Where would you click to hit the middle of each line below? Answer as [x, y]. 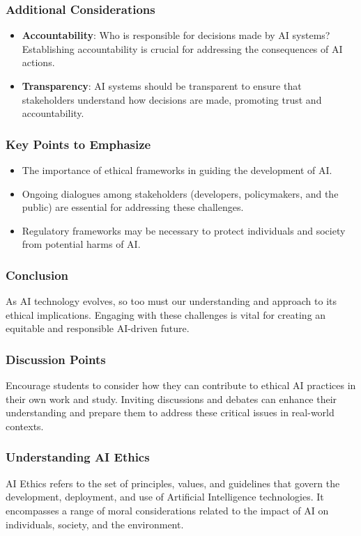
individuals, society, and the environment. [95, 524]
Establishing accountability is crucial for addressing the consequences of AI [182, 48]
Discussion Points [56, 359]
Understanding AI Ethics [78, 457]
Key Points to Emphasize [78, 144]
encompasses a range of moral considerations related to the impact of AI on [167, 510]
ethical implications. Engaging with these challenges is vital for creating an [166, 314]
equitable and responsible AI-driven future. [98, 328]
